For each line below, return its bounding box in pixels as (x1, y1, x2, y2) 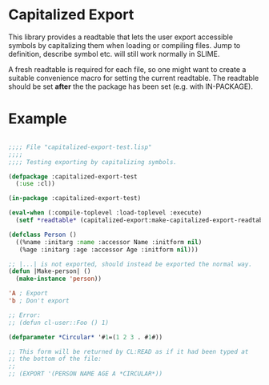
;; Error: (8, 311, 42, 319)
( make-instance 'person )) (15, 275, 102, 283)
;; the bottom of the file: (8, 355, 102, 363)
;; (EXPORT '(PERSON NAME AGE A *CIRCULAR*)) (8, 370, 163, 378)
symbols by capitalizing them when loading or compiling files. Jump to (8, 40, 241, 50)
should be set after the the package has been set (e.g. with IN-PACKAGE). (8, 82, 254, 91)
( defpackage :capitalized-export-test (8, 172, 138, 181)
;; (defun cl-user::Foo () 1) (8, 319, 110, 327)
